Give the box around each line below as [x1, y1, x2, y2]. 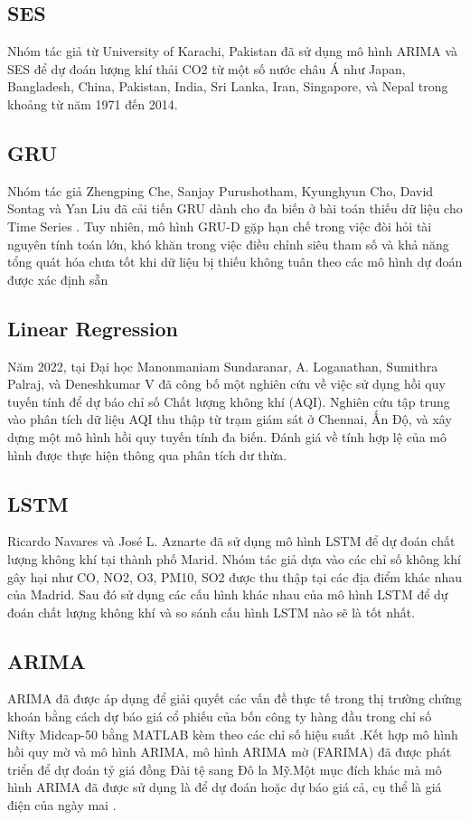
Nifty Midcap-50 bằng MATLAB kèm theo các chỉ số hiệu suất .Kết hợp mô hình [7, 724, 458, 743]
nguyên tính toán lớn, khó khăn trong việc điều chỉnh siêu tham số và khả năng [7, 234, 449, 253]
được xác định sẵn [7, 269, 108, 288]
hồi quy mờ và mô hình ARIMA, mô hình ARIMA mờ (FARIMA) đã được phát [7, 742, 452, 761]
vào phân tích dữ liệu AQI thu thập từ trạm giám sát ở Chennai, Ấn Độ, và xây [7, 410, 452, 429]
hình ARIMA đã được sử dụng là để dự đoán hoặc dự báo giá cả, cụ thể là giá [7, 778, 442, 796]
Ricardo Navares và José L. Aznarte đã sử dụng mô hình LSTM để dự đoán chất [7, 532, 456, 551]
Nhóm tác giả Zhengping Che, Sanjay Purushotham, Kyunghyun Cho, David [7, 181, 434, 200]
